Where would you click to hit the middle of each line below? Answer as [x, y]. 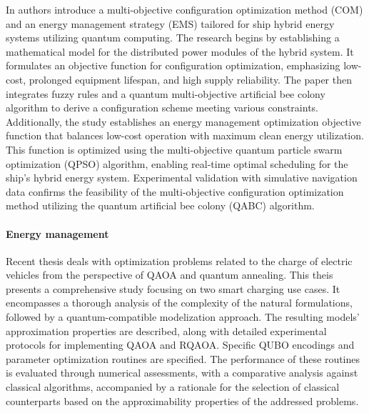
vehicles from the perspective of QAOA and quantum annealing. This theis [170, 275]
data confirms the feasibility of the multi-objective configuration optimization [175, 191]
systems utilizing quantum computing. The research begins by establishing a [173, 38]
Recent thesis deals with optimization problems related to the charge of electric [179, 260]
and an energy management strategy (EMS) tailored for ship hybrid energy [170, 23]
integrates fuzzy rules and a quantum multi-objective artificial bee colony [166, 93]
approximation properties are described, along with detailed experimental [166, 330]
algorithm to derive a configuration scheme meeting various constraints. [162, 108]
